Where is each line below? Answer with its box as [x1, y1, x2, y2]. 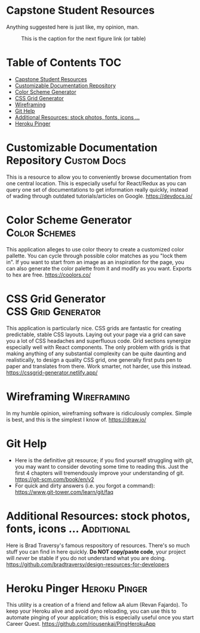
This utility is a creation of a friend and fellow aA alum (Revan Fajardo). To [6, 601, 188, 609]
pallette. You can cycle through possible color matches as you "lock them [6, 252, 187, 259]
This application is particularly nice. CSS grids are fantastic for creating [6, 324, 181, 331]
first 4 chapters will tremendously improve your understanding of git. [14, 469, 184, 477]
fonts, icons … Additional [6, 522, 131, 535]
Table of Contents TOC [6, 56, 122, 69]
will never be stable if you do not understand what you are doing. [6, 554, 166, 561]
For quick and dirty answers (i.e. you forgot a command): [14, 482, 155, 489]
